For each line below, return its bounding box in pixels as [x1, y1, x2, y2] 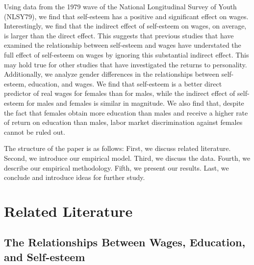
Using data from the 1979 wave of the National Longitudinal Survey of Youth [4, 1, 237, 11]
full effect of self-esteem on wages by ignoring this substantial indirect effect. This [4, 49, 249, 59]
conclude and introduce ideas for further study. [4, 172, 145, 182]
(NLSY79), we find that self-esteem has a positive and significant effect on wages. [4, 11, 249, 21]
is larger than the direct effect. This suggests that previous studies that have [4, 30, 234, 40]
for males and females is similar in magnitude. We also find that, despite [26, 97, 244, 108]
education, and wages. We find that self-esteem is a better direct [28, 78, 222, 88]
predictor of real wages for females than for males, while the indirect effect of [4, 88, 235, 98]
